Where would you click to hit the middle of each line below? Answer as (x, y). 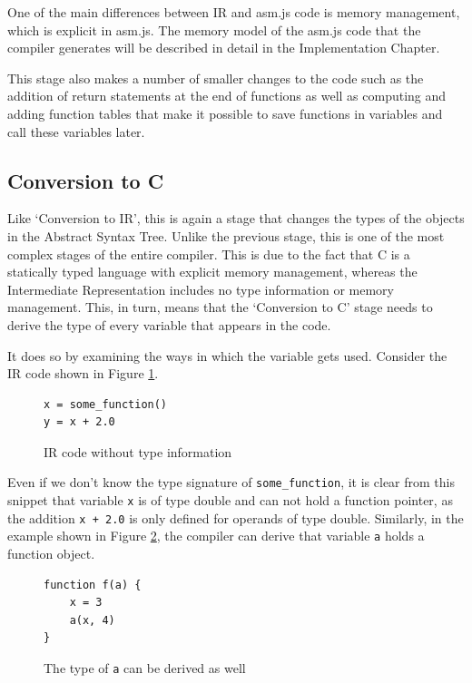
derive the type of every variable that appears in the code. (169, 324)
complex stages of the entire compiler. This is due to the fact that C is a (209, 254)
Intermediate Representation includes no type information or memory (201, 289)
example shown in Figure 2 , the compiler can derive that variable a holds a (216, 536)
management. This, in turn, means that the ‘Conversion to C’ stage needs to (220, 307)
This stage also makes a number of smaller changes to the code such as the (216, 78)
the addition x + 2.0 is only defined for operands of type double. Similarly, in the (236, 517)
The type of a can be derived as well (145, 668)
